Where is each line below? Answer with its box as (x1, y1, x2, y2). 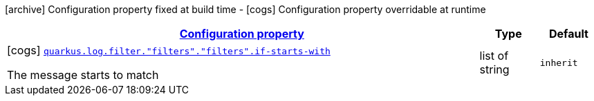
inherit (539, 57, 578, 68)
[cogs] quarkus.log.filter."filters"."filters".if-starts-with (7, 43, 331, 57)
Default (548, 27, 588, 41)
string (479, 63, 510, 76)
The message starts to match (7, 68, 159, 82)
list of (479, 49, 509, 63)
